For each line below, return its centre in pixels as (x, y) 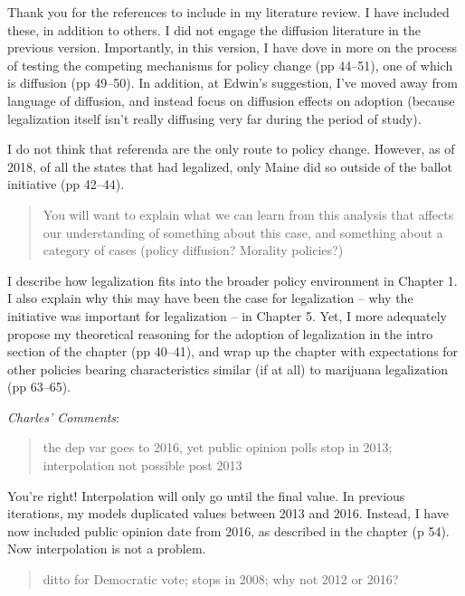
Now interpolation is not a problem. (107, 549)
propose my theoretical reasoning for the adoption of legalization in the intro (220, 333)
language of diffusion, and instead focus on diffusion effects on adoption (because (231, 100)
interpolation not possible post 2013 (142, 465)
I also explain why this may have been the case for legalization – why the (210, 298)
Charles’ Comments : (63, 416)
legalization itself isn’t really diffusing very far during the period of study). (214, 118)
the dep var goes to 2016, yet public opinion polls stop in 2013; (218, 447)
